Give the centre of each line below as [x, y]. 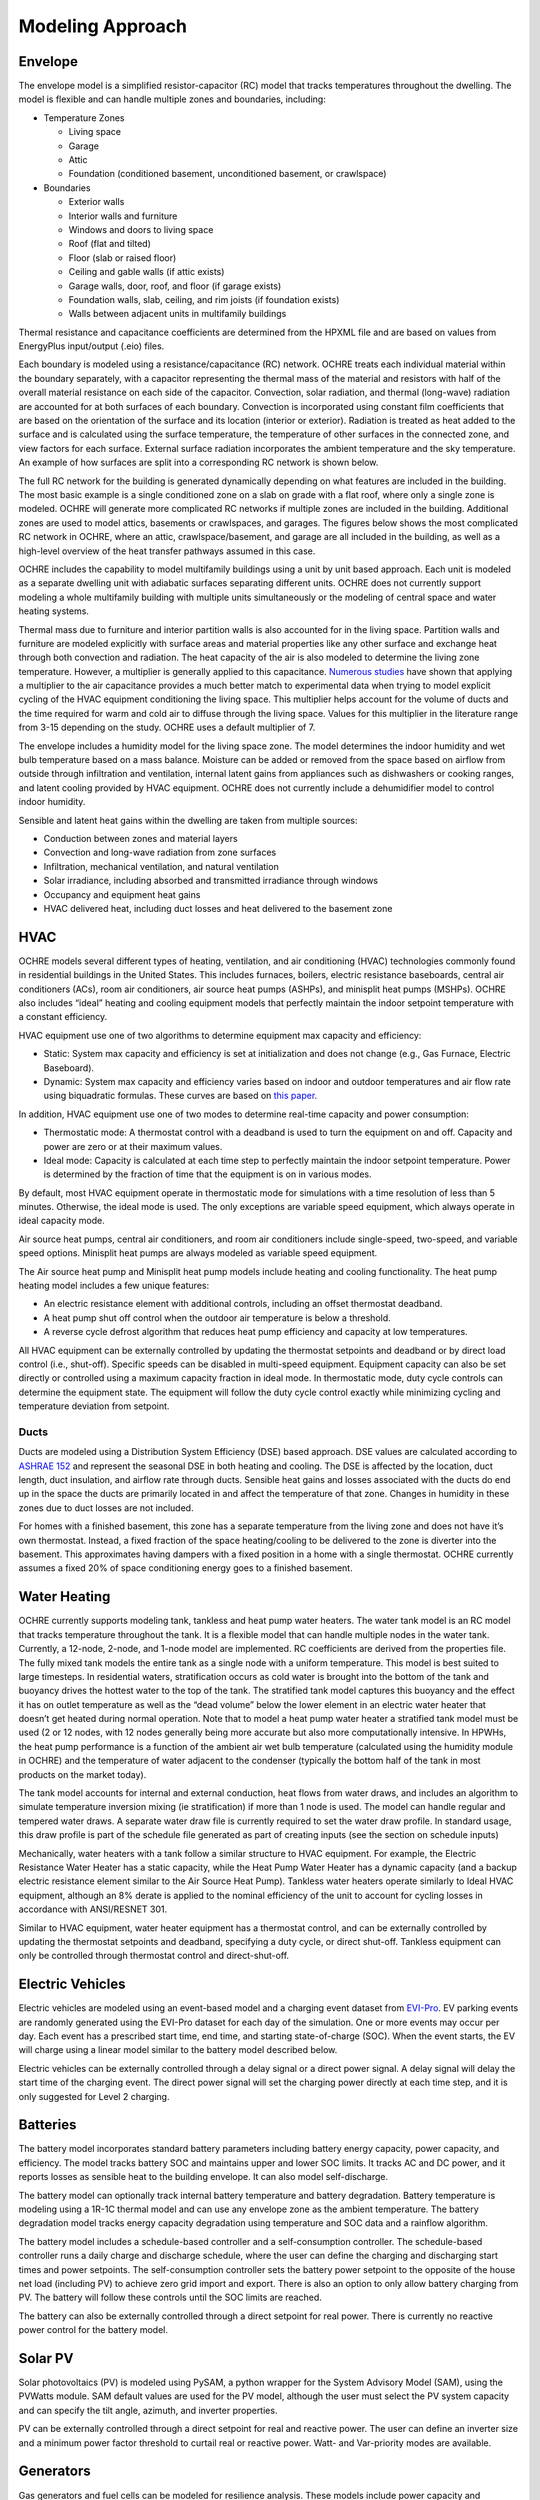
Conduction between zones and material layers [141, 838]
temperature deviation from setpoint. [94, 1406]
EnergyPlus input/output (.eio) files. [91, 346]
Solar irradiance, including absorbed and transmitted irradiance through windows [211, 881]
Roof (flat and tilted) [110, 244]
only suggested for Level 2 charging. [94, 2096]
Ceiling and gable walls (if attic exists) [146, 272]
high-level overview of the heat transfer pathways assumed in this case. [167, 551]
